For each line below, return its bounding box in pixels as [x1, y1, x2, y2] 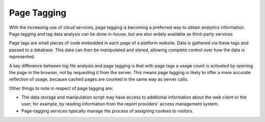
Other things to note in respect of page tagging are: [9, 85, 113, 91]
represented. [9, 54, 35, 60]
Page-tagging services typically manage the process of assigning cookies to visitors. [21, 108, 194, 114]
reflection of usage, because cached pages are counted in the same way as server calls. [9, 76, 188, 82]
